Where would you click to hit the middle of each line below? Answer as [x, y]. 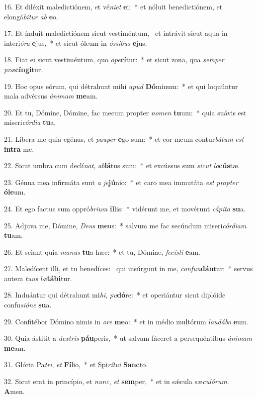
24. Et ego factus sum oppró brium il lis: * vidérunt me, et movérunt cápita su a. [125, 208]
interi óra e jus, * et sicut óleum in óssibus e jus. [76, 43]
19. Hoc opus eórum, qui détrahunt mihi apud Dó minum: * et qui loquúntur [121, 86]
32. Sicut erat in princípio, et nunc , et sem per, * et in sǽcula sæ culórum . [117, 381]
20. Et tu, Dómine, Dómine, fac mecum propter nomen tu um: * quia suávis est [125, 112]
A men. [14, 391]
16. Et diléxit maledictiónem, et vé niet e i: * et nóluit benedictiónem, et [113, 6]
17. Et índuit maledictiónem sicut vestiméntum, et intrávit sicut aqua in [116, 33]
